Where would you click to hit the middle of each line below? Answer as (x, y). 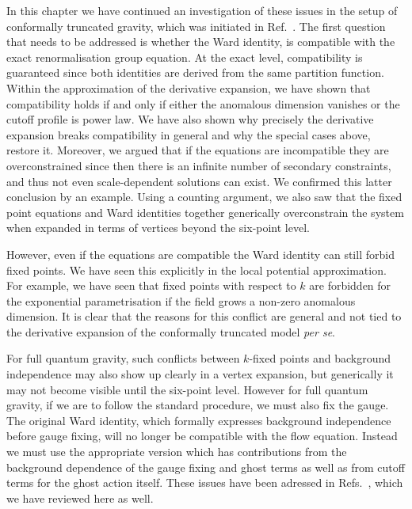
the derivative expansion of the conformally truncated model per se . (171, 331)
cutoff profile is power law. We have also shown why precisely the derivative (190, 119)
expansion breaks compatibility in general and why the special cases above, (189, 134)
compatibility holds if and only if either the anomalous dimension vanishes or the (203, 103)
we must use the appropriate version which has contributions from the (177, 452)
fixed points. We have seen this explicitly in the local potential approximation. (196, 270)
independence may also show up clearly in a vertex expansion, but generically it (200, 374)
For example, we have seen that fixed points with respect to (151, 285)
